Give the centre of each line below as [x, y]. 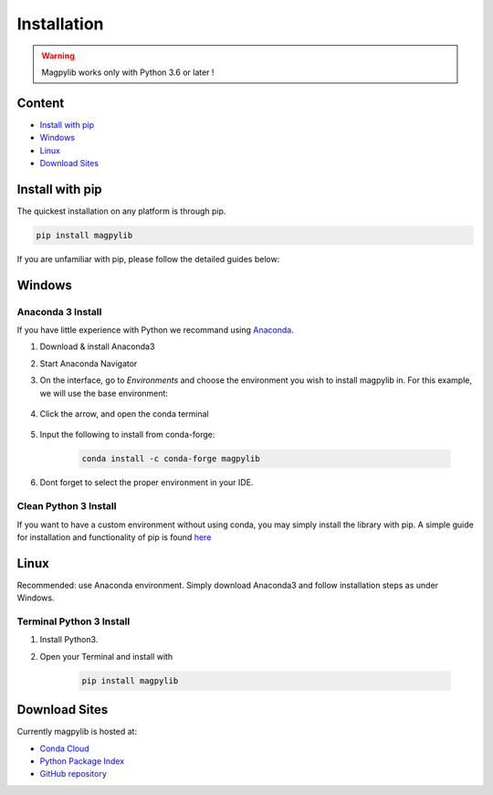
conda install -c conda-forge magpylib [171, 459]
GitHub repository [73, 774]
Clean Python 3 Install [67, 506]
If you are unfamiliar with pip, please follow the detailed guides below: [148, 259]
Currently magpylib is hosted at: [77, 732]
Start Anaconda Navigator [89, 363]
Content [41, 103]
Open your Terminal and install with [106, 656]
